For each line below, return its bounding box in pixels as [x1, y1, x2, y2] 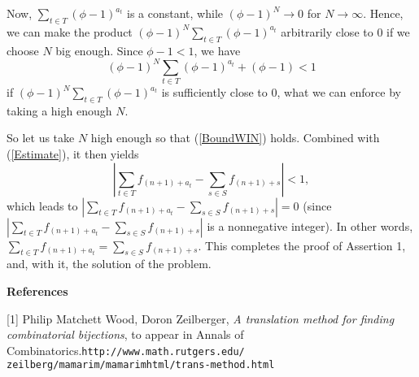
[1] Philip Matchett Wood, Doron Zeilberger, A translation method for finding [7, 310, 395, 327]
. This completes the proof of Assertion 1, [198, 236, 406, 253]
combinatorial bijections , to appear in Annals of [7, 326, 244, 343]
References [7, 282, 68, 299]
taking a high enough [7, 102, 112, 119]
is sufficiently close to [161, 84, 268, 101]
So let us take [7, 129, 75, 146]
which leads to [7, 197, 78, 214]
